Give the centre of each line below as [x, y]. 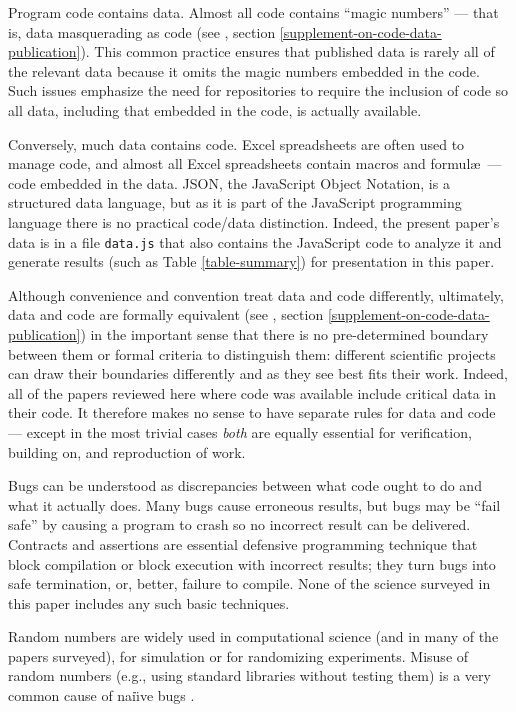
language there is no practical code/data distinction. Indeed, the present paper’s [254, 221]
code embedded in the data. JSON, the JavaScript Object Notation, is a [229, 182]
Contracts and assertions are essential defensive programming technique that [243, 543]
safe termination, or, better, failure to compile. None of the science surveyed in [249, 583]
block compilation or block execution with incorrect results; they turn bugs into [252, 563]
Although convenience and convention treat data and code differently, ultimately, [256, 294]
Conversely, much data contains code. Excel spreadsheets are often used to [236, 143]
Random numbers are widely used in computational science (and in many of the [253, 636]
